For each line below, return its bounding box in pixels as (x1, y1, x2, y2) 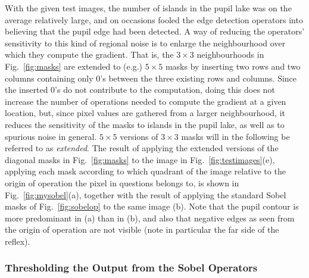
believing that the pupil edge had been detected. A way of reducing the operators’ (5, 25, 305, 38)
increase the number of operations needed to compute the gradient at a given (5, 95, 286, 107)
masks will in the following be (181, 130, 290, 142)
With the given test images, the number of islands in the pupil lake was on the (5, 2, 292, 14)
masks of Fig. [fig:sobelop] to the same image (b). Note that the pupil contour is (5, 200, 299, 213)
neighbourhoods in (196, 48, 264, 61)
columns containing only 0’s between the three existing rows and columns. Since (5, 71, 297, 84)
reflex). (5, 235, 30, 247)
